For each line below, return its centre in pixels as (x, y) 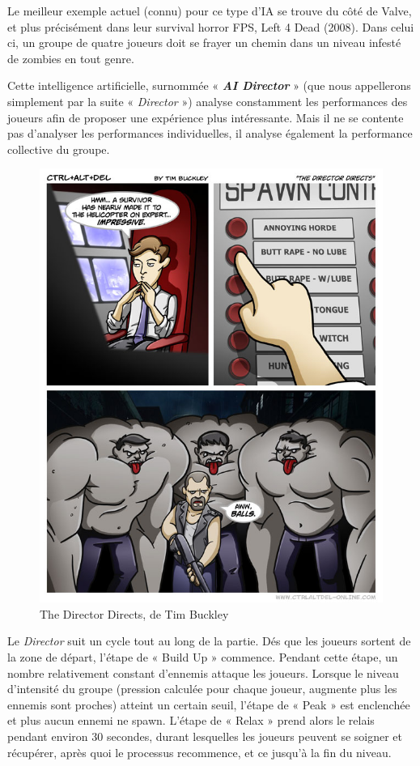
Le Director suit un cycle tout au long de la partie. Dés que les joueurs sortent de (209, 641)
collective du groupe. (59, 149)
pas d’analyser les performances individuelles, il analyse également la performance (210, 133)
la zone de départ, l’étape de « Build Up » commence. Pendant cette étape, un (203, 657)
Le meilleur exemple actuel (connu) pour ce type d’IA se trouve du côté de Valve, (210, 11)
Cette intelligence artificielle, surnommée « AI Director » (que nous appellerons (209, 85)
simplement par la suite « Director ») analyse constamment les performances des (208, 101)
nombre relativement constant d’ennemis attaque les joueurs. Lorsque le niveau (203, 672)
